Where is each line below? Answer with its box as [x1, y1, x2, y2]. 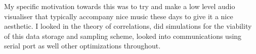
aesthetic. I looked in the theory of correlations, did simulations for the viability [4, 21, 252, 31]
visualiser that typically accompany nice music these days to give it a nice [4, 11, 233, 21]
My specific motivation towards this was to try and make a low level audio [4, 1, 235, 11]
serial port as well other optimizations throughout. [4, 40, 161, 51]
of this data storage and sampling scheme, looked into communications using [4, 30, 242, 41]
